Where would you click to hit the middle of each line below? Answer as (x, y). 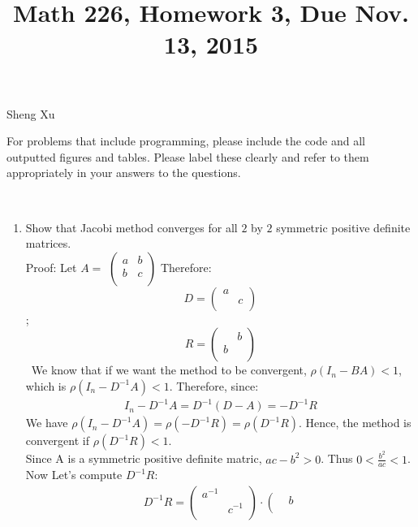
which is (46, 385)
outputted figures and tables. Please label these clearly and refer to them (188, 156)
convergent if (58, 441)
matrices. (48, 243)
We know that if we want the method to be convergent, (169, 370)
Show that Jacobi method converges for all (131, 227)
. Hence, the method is (355, 423)
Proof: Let (51, 267)
